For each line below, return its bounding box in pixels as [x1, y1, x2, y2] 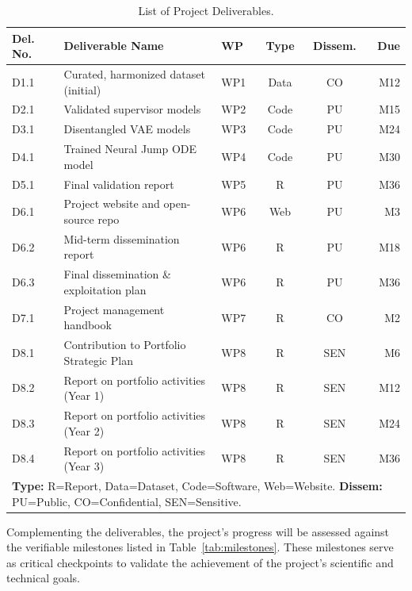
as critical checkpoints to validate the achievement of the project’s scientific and [6, 554, 394, 570]
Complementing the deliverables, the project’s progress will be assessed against [6, 523, 390, 539]
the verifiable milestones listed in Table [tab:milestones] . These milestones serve [6, 539, 394, 555]
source [63, 211, 94, 228]
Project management [63, 301, 165, 317]
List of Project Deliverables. [138, 2, 274, 18]
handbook [63, 317, 112, 333]
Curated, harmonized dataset [63, 66, 205, 83]
